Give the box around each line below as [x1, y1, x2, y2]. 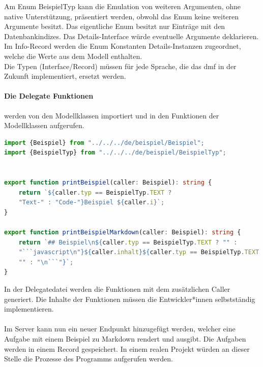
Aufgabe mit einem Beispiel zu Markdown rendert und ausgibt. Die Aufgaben [4, 333, 246, 344]
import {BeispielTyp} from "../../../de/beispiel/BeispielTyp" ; [4, 149, 226, 157]
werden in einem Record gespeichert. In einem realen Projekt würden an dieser [4, 343, 250, 354]
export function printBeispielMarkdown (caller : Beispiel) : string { [4, 229, 241, 236]
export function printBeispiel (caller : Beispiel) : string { [4, 179, 212, 187]
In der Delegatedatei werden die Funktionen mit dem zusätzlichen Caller [4, 284, 230, 294]
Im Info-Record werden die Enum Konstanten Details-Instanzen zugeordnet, [4, 41, 241, 51]
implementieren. [4, 303, 54, 314]
